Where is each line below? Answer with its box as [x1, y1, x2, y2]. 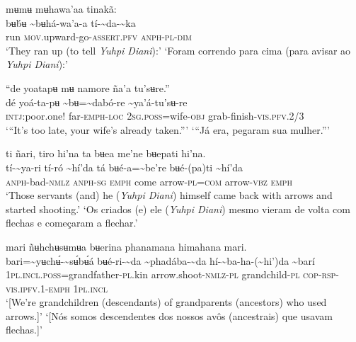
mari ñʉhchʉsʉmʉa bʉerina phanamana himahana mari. [6, 239, 247, 253]
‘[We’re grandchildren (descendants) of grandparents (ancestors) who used [6, 295, 327, 309]
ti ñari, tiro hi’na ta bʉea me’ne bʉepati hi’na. [6, 146, 206, 161]
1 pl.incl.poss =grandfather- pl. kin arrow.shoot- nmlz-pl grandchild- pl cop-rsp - [6, 267, 339, 282]
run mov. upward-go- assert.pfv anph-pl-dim [6, 29, 192, 44]
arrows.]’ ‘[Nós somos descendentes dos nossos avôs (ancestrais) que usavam [6, 308, 333, 323]
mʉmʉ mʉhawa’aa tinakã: [6, 1, 117, 16]
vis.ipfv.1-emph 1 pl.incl [6, 280, 108, 295]
